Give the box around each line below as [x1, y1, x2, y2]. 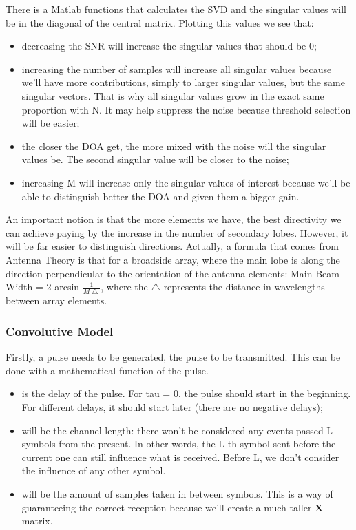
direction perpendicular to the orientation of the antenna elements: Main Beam [6, 266, 340, 280]
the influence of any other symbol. [21, 463, 166, 478]
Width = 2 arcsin [6, 279, 80, 294]
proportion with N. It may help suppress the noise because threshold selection [21, 102, 351, 116]
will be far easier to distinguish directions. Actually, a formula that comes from [6, 239, 339, 253]
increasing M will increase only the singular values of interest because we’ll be [21, 175, 350, 189]
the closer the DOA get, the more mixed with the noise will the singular [21, 138, 326, 153]
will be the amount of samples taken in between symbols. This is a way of [21, 486, 333, 500]
